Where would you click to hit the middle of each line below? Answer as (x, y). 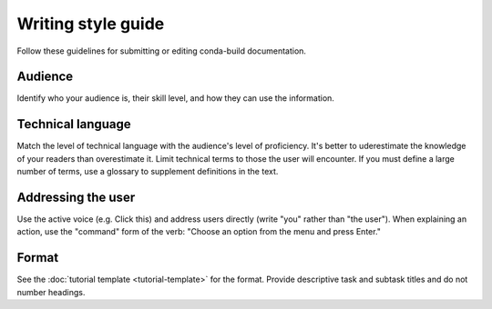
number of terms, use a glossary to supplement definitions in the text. (148, 172)
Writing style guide (91, 24)
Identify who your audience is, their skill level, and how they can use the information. (175, 98)
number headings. (51, 292)
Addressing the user (76, 197)
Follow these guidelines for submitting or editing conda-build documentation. (162, 51)
